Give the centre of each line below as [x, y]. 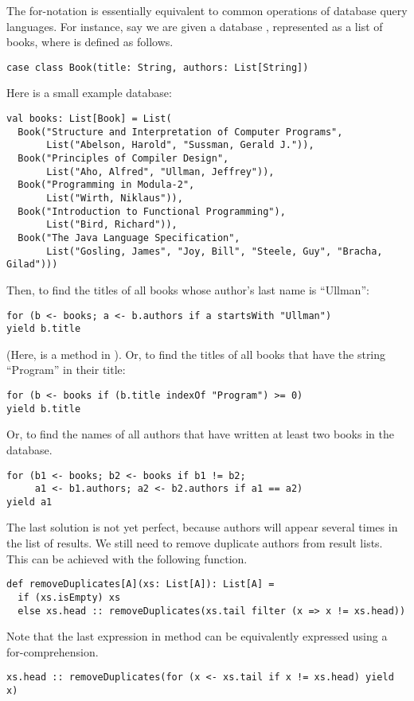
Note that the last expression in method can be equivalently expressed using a [197, 636]
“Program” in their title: [66, 370]
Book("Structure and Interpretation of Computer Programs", [180, 132]
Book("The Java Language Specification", [129, 238]
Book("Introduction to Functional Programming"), [152, 211]
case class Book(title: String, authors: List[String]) [158, 67]
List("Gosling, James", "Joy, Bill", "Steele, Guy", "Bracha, [215, 251]
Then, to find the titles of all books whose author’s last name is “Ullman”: [188, 289]
